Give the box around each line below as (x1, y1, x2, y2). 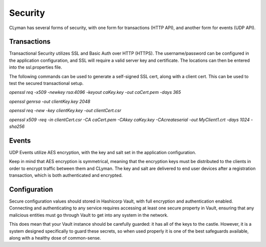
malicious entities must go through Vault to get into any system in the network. (9, 212, 168, 218)
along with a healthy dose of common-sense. (9, 235, 101, 241)
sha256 (9, 123, 25, 129)
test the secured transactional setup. (9, 81, 84, 86)
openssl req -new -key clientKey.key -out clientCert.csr (9, 108, 122, 114)
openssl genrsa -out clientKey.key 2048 (9, 98, 91, 104)
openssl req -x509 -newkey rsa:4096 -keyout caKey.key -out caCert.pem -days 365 (9, 89, 181, 95)
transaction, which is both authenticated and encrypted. (9, 172, 123, 178)
